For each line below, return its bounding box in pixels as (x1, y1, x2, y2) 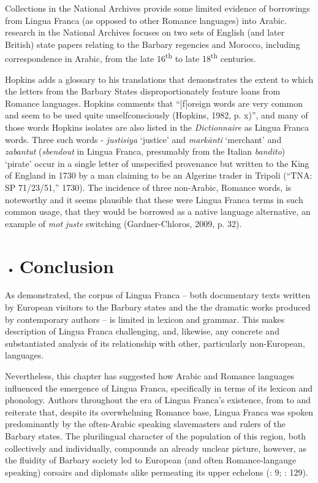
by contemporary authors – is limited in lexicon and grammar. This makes (5, 312, 285, 325)
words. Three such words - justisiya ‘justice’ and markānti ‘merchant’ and (5, 133, 282, 145)
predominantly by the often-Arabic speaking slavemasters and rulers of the (5, 417, 286, 430)
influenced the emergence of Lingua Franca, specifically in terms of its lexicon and (5, 381, 313, 394)
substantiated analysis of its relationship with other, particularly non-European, (5, 336, 305, 349)
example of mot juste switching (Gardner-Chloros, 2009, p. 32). (5, 217, 242, 230)
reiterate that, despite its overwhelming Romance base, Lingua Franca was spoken (5, 405, 314, 418)
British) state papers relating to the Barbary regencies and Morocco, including (5, 37, 300, 50)
